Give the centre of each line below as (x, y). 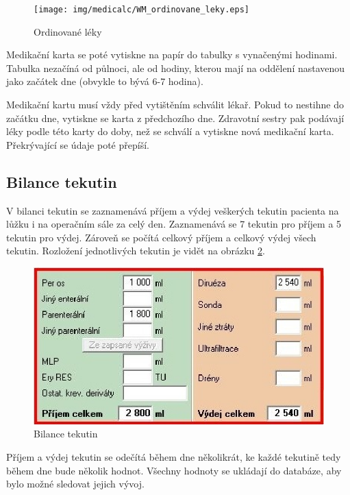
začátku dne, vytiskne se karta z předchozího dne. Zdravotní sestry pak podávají (175, 118)
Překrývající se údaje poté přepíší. (78, 144)
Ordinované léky (68, 31)
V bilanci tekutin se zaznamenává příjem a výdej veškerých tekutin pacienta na (173, 210)
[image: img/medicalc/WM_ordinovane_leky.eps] (141, 10)
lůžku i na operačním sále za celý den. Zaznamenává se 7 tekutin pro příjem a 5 (174, 224)
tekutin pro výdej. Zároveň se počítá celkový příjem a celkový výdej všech (161, 237)
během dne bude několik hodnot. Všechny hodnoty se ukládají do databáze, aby (174, 470)
